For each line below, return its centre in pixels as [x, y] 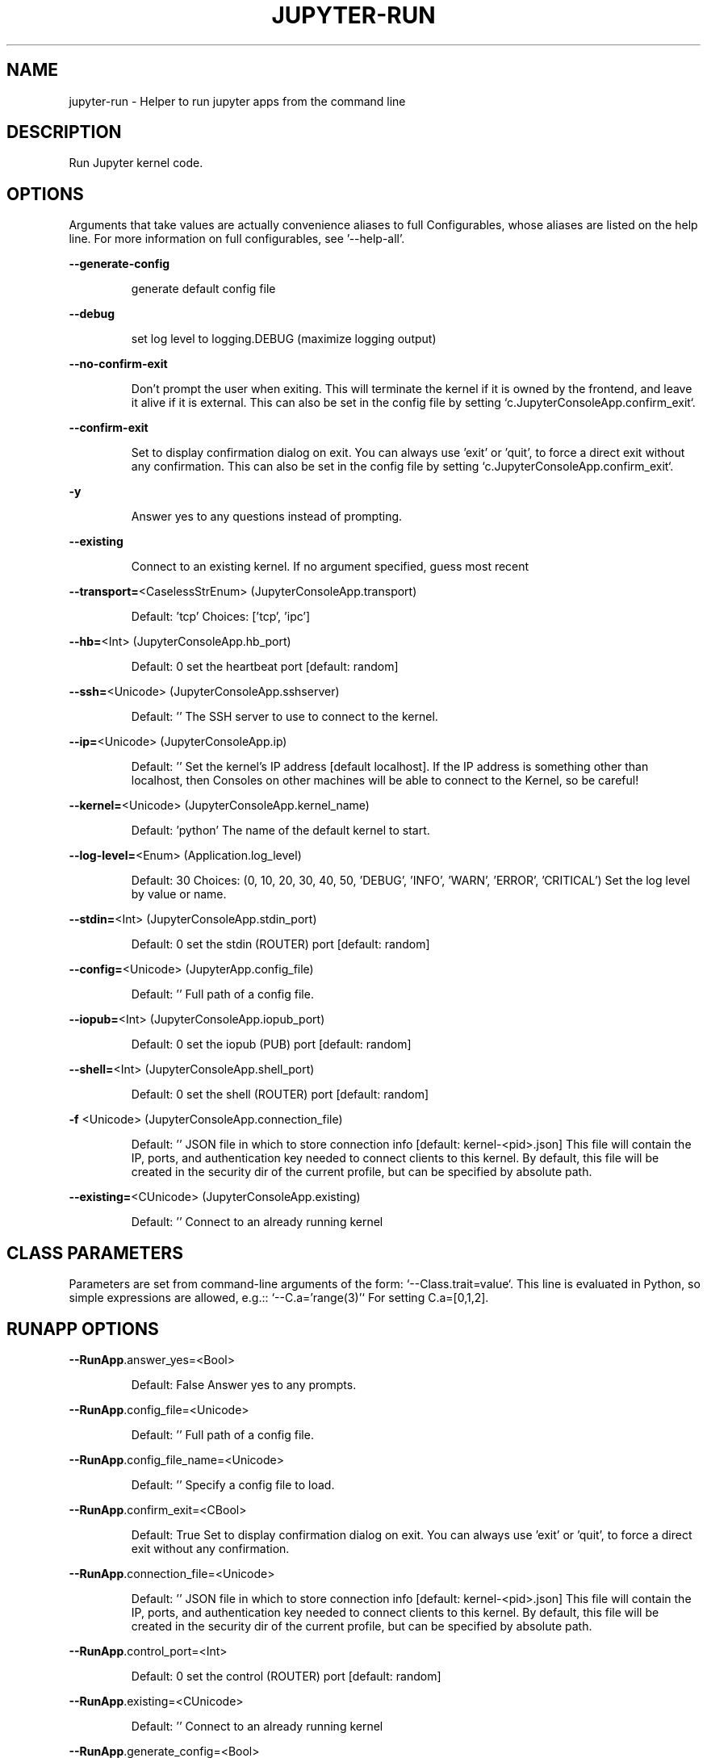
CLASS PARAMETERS [95, 1253]
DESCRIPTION [64, 132]
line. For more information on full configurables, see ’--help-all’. [237, 239]
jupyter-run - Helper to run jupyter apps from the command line [237, 101]
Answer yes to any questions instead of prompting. [267, 517]
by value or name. [179, 894]
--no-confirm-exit [118, 364]
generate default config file [203, 289]
